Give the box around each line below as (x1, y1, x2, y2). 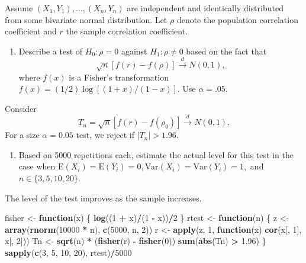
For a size (5, 129, 40, 141)
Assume (5, 2, 33, 14)
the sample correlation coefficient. (66, 25, 188, 37)
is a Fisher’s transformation (69, 70, 169, 83)
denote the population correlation (176, 13, 298, 25)
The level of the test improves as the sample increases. (5, 191, 202, 204)
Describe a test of (18, 44, 83, 57)
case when (18, 160, 56, 172)
